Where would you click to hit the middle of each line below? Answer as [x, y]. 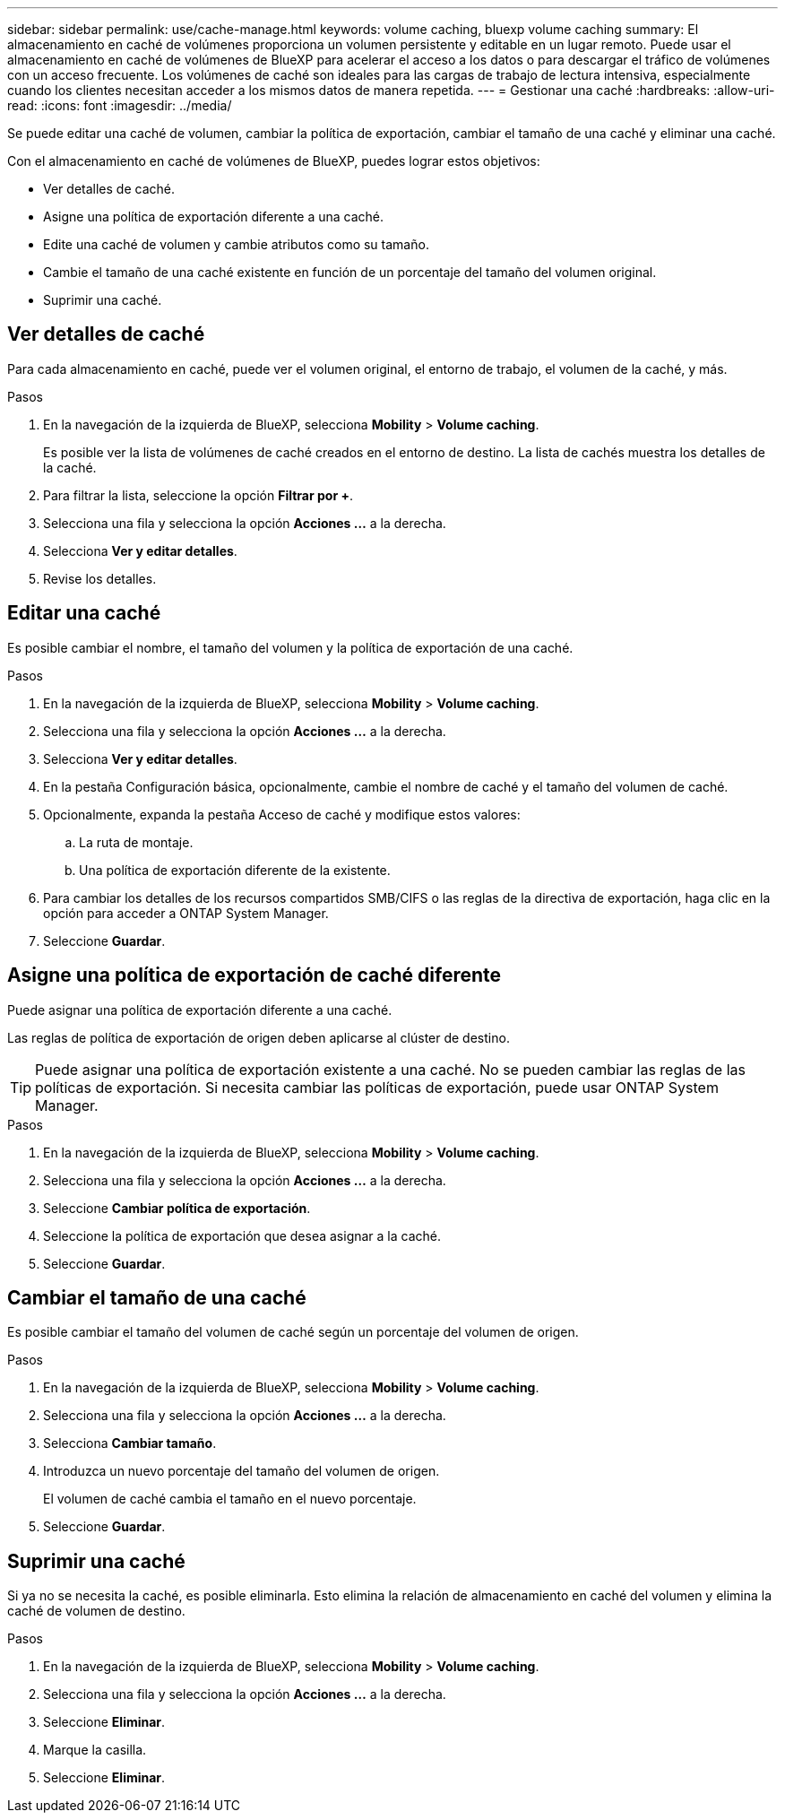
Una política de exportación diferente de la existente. [235, 870]
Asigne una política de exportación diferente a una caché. [214, 217]
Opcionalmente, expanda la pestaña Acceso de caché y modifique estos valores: [282, 814]
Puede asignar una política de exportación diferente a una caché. [200, 1010]
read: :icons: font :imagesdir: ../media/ [120, 105]
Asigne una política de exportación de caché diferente [254, 975]
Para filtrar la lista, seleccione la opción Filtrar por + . [198, 495]
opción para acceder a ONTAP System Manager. [186, 913]
